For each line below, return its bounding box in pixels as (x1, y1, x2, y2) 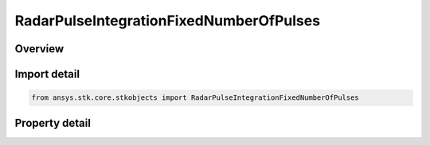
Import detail (14, 67, 80, 81)
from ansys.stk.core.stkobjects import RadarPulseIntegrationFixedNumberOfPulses (31, 93, 360, 102)
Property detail (14, 116, 92, 130)
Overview (14, 42, 64, 55)
